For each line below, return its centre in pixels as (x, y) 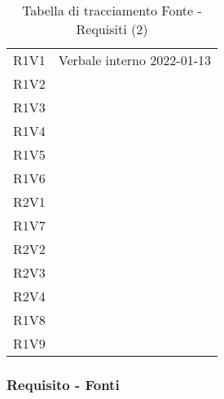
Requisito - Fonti (63, 384)
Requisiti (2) (112, 29)
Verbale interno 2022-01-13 (134, 60)
